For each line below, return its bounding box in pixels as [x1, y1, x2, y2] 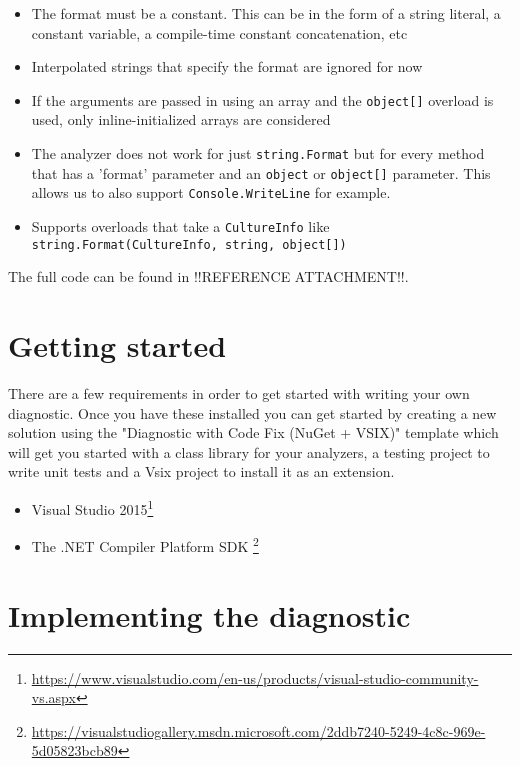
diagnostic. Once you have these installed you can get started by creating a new [8, 402, 497, 423]
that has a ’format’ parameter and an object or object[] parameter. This [31, 162, 491, 183]
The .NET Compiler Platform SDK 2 [31, 533, 259, 556]
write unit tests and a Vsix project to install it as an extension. [8, 461, 395, 482]
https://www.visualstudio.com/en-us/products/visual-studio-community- [31, 667, 479, 688]
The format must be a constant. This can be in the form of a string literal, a [31, 3, 501, 23]
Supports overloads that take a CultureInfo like [31, 216, 330, 236]
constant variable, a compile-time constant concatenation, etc [31, 22, 408, 43]
